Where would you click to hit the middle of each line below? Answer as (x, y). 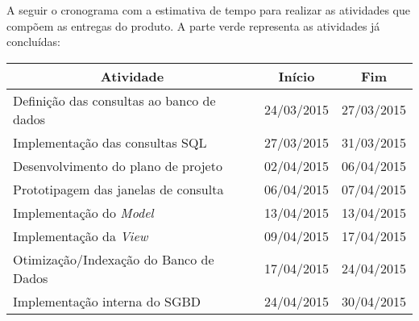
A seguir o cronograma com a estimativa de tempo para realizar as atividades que (208, 10)
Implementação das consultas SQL (110, 142)
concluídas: (33, 42)
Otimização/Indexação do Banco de (114, 259)
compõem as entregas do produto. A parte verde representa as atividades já (193, 25)
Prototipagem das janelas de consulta (118, 189)
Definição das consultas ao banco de (114, 100)
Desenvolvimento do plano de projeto (118, 165)
